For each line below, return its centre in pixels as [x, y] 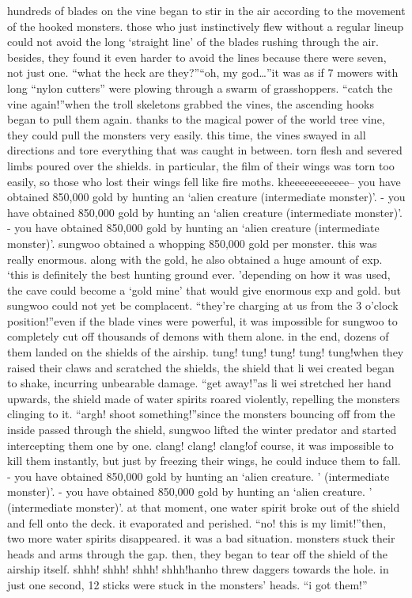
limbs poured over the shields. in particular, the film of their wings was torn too [201, 165]
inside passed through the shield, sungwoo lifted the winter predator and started [202, 430]
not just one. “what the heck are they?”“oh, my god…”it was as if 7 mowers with [203, 72]
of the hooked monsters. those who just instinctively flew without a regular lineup [206, 26]
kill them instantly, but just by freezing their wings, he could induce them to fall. [204, 461]
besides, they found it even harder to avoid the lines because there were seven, [197, 57]
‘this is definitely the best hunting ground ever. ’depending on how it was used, [199, 274]
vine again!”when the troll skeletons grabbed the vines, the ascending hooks [191, 103]
